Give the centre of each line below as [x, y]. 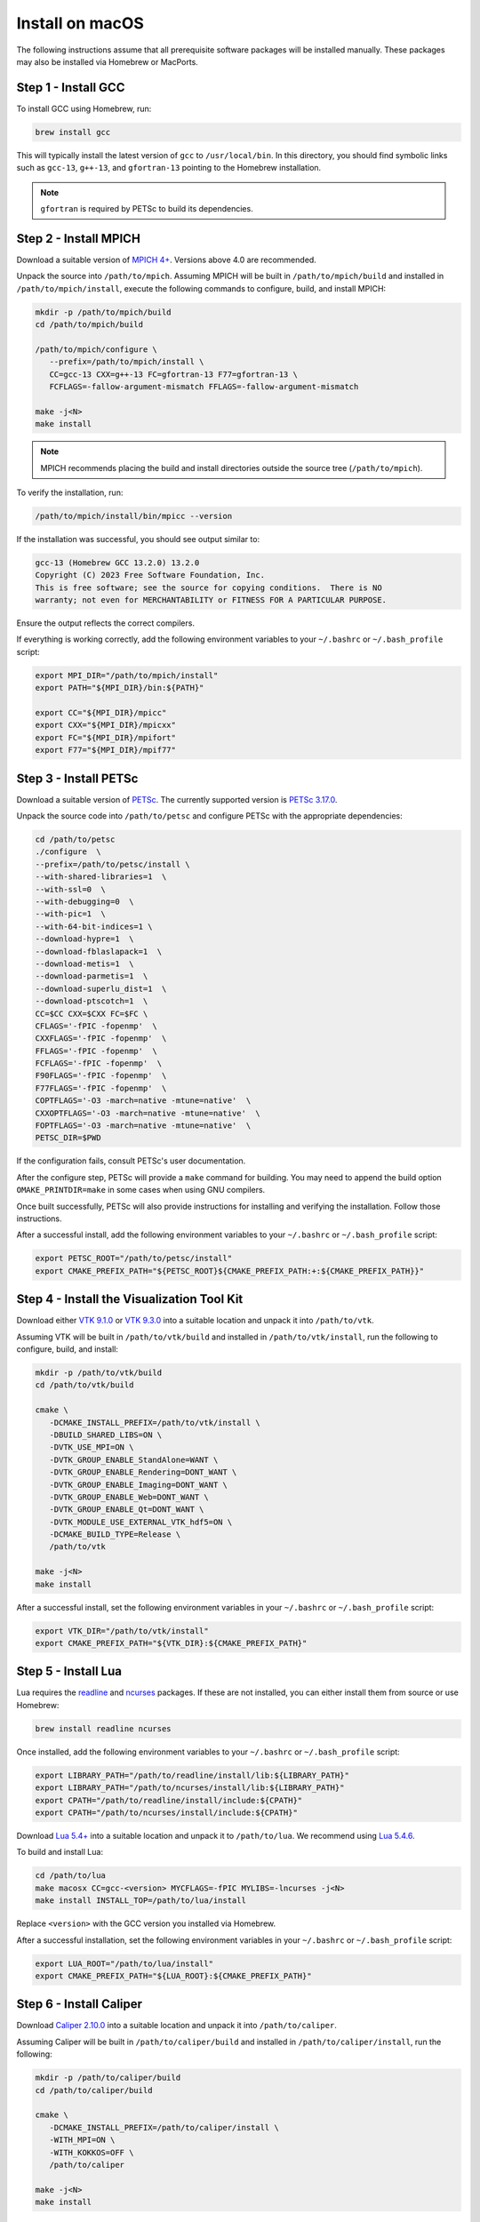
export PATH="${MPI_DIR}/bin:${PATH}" [120, 688]
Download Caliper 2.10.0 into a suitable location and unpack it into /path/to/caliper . [176, 2026]
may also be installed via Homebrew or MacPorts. [108, 61]
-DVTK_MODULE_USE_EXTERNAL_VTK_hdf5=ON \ [141, 1522]
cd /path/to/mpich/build [89, 325]
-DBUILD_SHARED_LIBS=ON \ [106, 1435]
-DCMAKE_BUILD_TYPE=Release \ [115, 1535]
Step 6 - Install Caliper [79, 2004]
